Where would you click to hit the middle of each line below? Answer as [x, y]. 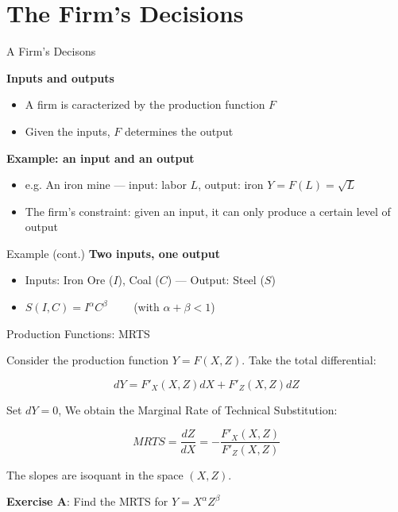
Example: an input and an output [100, 158]
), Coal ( [139, 280]
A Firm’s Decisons [51, 51]
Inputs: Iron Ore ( [69, 280]
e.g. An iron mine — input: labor [106, 185]
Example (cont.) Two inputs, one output [113, 253]
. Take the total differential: [309, 360]
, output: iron [231, 185]
